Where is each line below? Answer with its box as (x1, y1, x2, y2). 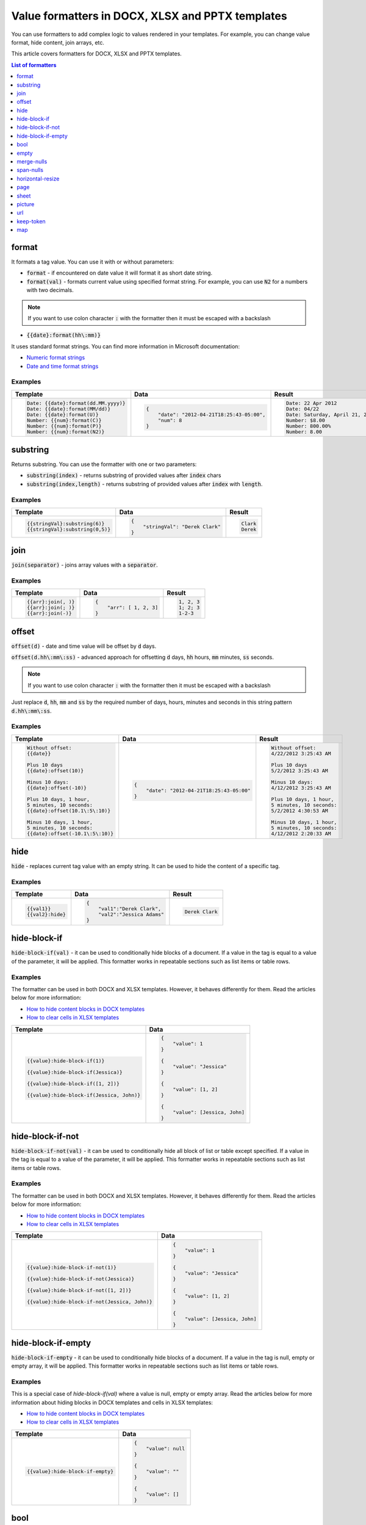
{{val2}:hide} (26, 911, 66, 918)
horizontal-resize (16, 174, 60, 182)
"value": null (146, 1445, 185, 1452)
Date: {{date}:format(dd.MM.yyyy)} (26, 400, 126, 406)
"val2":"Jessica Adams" (98, 911, 165, 918)
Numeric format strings (26, 354, 85, 361)
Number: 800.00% (285, 423, 331, 429)
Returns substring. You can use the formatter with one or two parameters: (11, 461, 197, 468)
